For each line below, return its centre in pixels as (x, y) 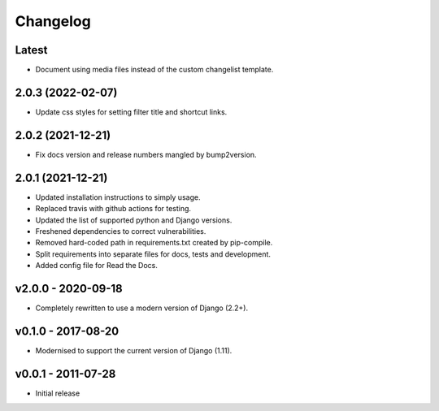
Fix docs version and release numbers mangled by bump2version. (146, 154)
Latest (31, 50)
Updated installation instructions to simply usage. (118, 197)
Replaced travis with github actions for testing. (113, 209)
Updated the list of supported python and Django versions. (134, 220)
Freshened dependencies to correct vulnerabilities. (121, 231)
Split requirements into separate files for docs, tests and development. (153, 254)
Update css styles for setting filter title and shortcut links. (131, 112)
